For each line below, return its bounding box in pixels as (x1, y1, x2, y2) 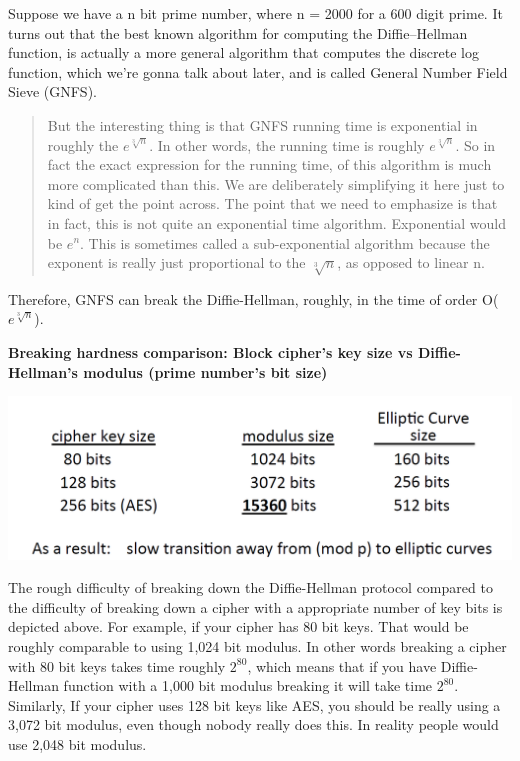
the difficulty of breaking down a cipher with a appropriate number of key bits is (8, 596, 503, 617)
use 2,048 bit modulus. (8, 734, 147, 755)
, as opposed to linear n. (337, 252, 485, 273)
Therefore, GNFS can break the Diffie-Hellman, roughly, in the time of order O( (8, 288, 499, 309)
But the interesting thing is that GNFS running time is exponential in (47, 114, 478, 135)
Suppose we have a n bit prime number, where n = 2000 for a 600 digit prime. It (8, 3, 503, 23)
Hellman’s (8, 361, 78, 382)
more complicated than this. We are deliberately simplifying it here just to (47, 173, 505, 194)
